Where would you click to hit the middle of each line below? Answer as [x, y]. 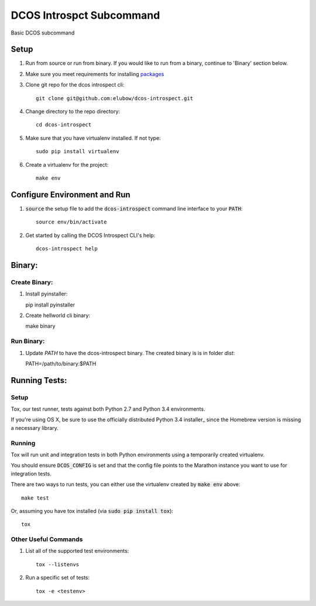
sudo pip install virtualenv [78, 151]
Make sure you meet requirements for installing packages [95, 74]
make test [35, 498]
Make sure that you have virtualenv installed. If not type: [93, 138]
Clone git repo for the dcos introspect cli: [75, 85]
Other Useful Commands [47, 539]
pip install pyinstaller [50, 305]
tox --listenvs [58, 564]
